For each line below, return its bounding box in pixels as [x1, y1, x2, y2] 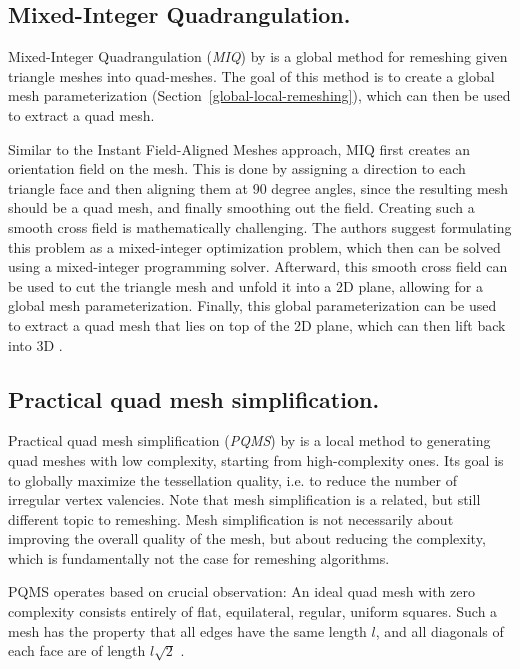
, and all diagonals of [375, 620, 504, 641]
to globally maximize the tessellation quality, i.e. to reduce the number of [8, 469, 458, 490]
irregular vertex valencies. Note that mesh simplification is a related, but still [8, 489, 481, 510]
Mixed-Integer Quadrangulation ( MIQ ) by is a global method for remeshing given [8, 46, 508, 67]
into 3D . [8, 334, 63, 355]
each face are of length [8, 640, 146, 661]
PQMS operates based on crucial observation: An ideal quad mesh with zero [8, 581, 475, 602]
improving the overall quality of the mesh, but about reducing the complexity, [8, 528, 486, 549]
